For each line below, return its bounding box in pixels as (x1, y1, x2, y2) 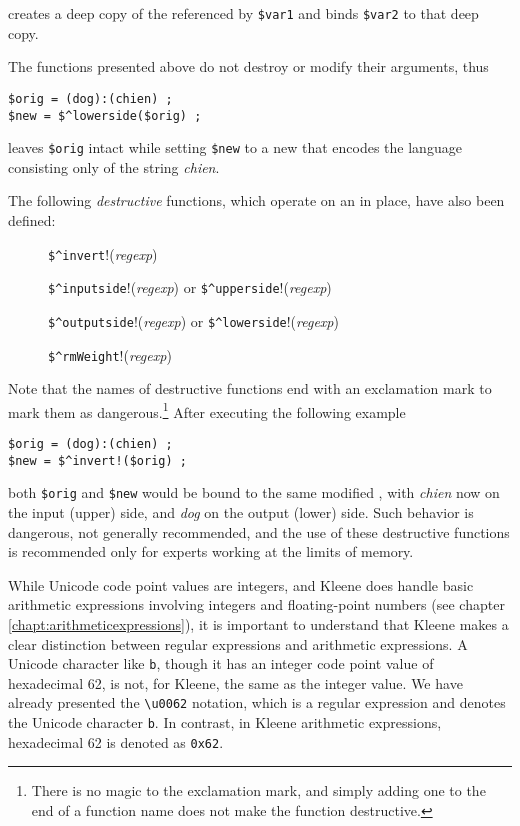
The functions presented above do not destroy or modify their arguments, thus (8, 56, 489, 77)
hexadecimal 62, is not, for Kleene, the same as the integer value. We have (8, 672, 463, 693)
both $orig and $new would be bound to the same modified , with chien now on (8, 482, 500, 503)
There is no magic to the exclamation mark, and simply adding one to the (31, 780, 486, 801)
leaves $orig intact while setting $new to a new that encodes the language (8, 137, 462, 158)
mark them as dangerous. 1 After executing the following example (8, 398, 406, 422)
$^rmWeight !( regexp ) (48, 344, 172, 365)
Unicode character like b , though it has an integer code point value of (8, 653, 434, 674)
